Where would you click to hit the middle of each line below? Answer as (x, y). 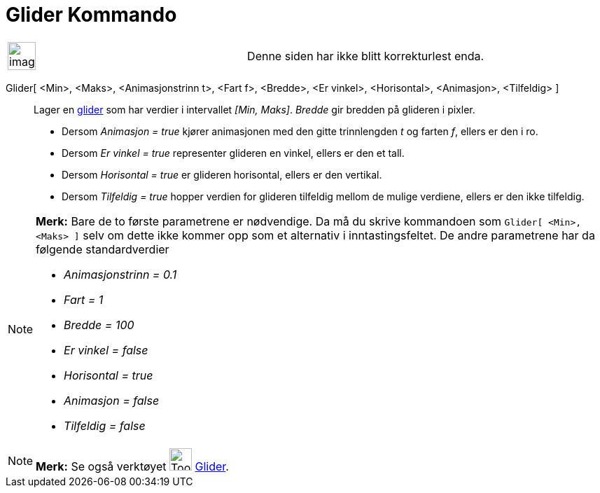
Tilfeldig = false (105, 425)
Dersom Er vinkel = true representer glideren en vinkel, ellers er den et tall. (233, 153)
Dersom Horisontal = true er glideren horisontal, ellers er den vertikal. (222, 174)
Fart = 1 (84, 299)
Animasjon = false (112, 400)
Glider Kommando (91, 15)
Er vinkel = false (106, 350)
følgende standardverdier (103, 249)
